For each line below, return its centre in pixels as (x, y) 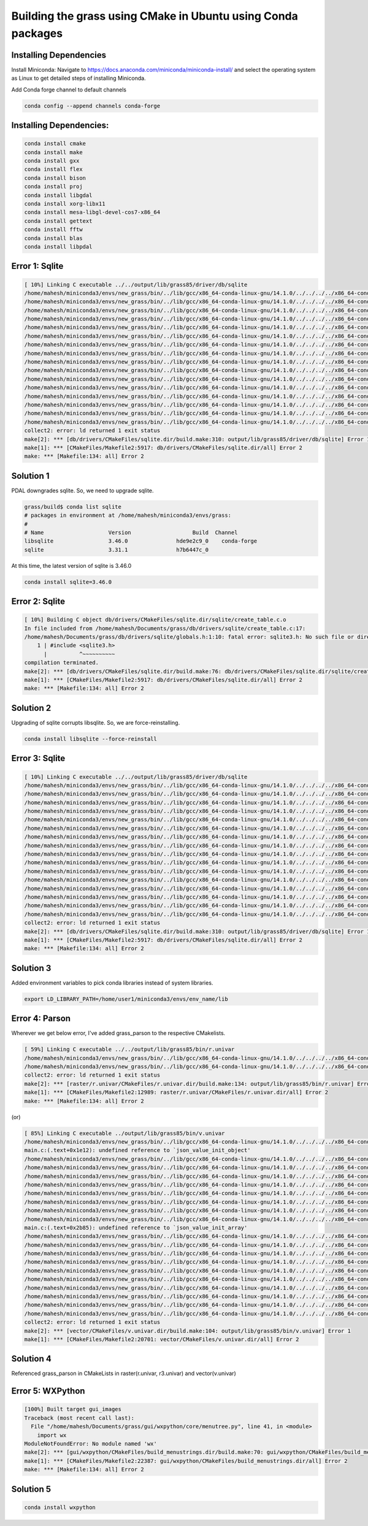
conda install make (53, 152)
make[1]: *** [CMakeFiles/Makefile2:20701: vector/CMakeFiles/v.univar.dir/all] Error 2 (162, 1339)
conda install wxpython (60, 1507)
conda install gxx (52, 161)
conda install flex (53, 169)
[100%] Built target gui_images (73, 1409)
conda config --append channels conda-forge (92, 106)
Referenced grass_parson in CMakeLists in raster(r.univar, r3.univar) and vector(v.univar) (124, 1373)
